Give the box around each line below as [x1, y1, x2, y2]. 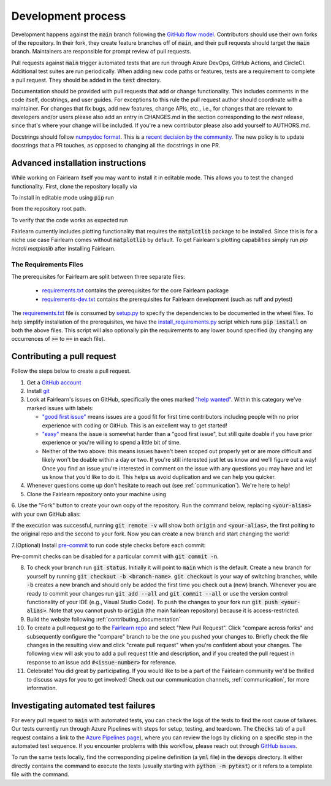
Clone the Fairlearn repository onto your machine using [26, 490, 167, 497]
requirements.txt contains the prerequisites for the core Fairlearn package [42, 287, 229, 294]
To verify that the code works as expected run [11, 216, 128, 224]
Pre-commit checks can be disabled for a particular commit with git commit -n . [11, 553, 219, 560]
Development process [11, 9, 126, 23]
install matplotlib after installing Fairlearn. [11, 244, 116, 252]
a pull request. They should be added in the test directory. [11, 76, 162, 84]
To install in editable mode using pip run [11, 193, 115, 201]
